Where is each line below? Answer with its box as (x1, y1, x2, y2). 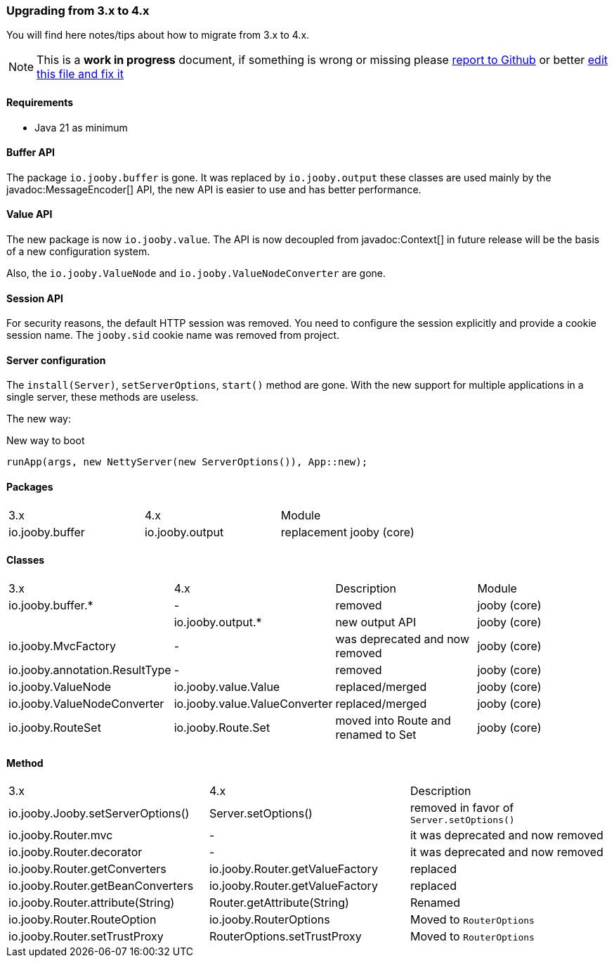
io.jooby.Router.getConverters (8, 862, 166, 877)
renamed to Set (335, 727, 417, 742)
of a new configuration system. (6, 245, 150, 258)
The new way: (6, 413, 72, 425)
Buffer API (6, 146, 55, 159)
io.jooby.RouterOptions (209, 912, 330, 927)
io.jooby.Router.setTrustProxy (8, 929, 164, 944)
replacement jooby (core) (280, 524, 414, 539)
